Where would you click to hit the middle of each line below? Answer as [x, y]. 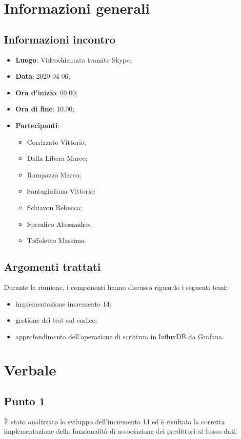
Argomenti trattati [52, 267]
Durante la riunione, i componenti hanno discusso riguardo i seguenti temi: [116, 287]
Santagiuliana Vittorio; [61, 191]
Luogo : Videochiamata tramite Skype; [73, 59]
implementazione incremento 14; [63, 303]
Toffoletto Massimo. [57, 240]
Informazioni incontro [60, 39]
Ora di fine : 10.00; [45, 109]
